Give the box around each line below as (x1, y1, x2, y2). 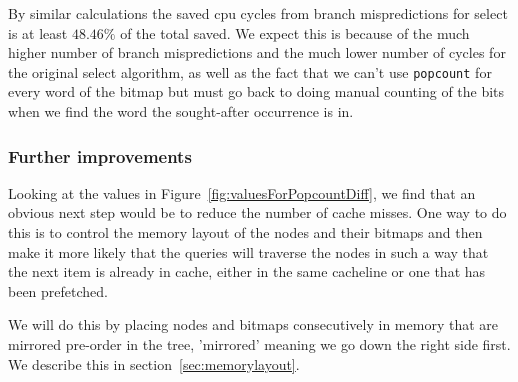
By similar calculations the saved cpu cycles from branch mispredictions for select (8, 3, 508, 23)
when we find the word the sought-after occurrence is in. (8, 101, 354, 122)
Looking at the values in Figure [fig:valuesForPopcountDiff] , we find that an (8, 182, 476, 203)
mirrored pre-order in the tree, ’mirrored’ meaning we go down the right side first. (8, 334, 511, 354)
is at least (8, 22, 68, 43)
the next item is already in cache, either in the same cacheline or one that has (8, 261, 486, 282)
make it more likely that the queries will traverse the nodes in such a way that (8, 241, 489, 262)
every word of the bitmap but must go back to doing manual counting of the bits (8, 81, 505, 102)
